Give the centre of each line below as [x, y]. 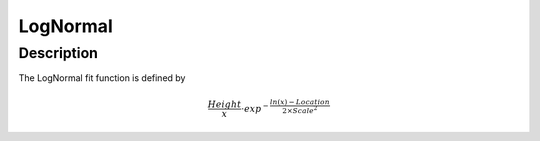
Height [224, 104]
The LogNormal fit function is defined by [102, 78]
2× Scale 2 [299, 109]
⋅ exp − [254, 107]
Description [58, 53]
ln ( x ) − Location [300, 102]
